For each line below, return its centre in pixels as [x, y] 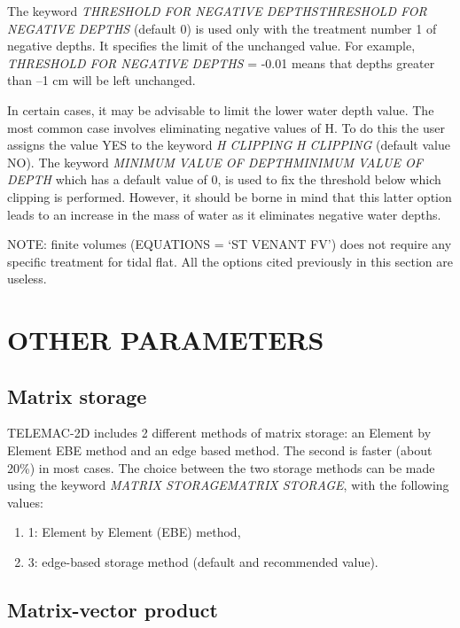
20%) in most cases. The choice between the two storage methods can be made [221, 467]
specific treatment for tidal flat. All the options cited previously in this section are [230, 261]
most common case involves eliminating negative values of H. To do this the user [226, 127]
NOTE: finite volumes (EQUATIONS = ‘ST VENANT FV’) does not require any [230, 244]
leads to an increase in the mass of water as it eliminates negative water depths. [224, 214]
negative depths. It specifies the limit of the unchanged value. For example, [211, 46]
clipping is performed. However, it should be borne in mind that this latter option [230, 196]
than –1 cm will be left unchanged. [101, 80]
